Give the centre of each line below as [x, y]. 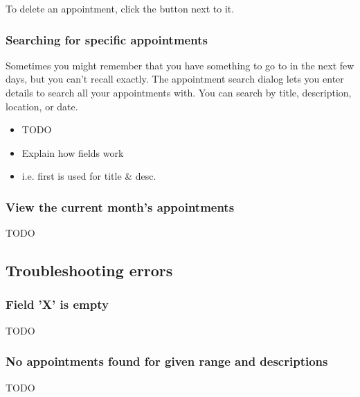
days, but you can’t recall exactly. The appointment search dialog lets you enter [175, 79]
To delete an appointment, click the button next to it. [120, 8]
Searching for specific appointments [107, 39]
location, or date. [42, 106]
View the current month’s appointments [120, 206]
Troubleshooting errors [89, 270]
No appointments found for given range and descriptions [167, 361]
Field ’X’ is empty [57, 304]
